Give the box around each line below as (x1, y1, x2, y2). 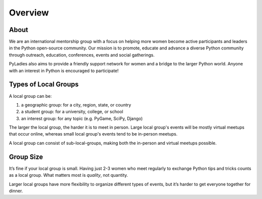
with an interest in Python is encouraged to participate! (9, 68, 119, 74)
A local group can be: (9, 93, 52, 99)
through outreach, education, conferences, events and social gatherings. (9, 52, 155, 58)
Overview (9, 7, 49, 18)
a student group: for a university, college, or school (21, 109, 123, 115)
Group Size (9, 153, 43, 161)
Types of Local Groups (9, 80, 79, 89)
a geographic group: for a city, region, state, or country (21, 102, 131, 107)
